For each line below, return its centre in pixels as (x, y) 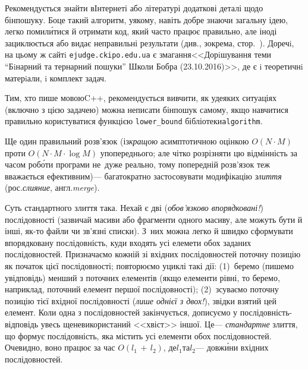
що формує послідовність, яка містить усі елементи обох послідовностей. (138, 335)
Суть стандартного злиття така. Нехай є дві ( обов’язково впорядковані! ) (134, 208)
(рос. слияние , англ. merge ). (52, 187)
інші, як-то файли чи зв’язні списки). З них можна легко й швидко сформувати (149, 231)
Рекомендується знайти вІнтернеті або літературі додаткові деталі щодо (134, 8)
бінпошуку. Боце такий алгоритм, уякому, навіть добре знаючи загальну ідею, (147, 19)
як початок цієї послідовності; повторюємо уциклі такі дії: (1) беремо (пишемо (149, 266)
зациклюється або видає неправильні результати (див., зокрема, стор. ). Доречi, (150, 42)
